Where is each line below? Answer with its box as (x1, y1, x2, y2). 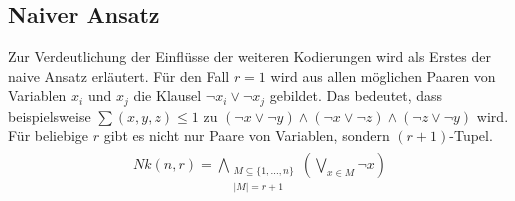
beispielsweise (8, 105, 91, 126)
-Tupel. (449, 125, 493, 146)
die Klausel (133, 85, 202, 106)
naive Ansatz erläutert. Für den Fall (8, 65, 230, 86)
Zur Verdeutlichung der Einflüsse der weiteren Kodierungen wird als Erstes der (8, 46, 491, 67)
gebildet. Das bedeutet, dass (269, 85, 443, 106)
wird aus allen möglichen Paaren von (270, 65, 496, 86)
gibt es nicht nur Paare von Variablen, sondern (103, 125, 390, 146)
